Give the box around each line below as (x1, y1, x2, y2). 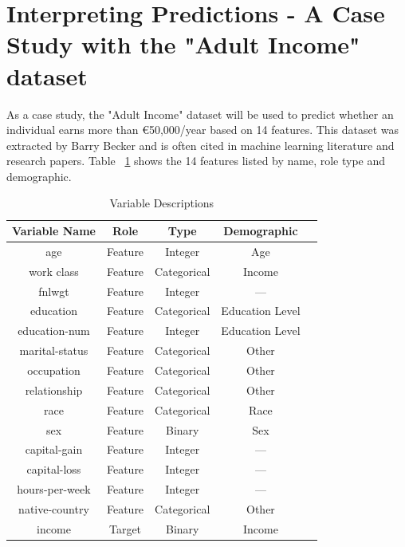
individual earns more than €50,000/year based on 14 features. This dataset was (6, 121, 399, 138)
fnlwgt (38, 282, 69, 299)
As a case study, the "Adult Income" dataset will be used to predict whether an (6, 105, 394, 122)
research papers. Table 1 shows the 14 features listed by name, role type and (6, 152, 386, 169)
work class (29, 262, 79, 279)
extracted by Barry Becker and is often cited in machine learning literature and (6, 136, 395, 153)
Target (108, 520, 142, 537)
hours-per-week (17, 481, 91, 498)
